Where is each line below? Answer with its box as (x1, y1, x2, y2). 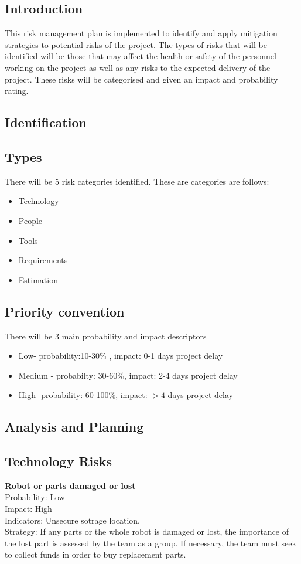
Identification (5, 113, 87, 131)
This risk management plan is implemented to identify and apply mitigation (5, 27, 278, 39)
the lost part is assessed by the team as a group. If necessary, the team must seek (5, 536, 296, 549)
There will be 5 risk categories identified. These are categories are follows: (5, 175, 269, 187)
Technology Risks (5, 452, 112, 470)
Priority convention (5, 302, 125, 320)
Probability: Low (5, 491, 65, 503)
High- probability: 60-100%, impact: (18, 389, 148, 401)
